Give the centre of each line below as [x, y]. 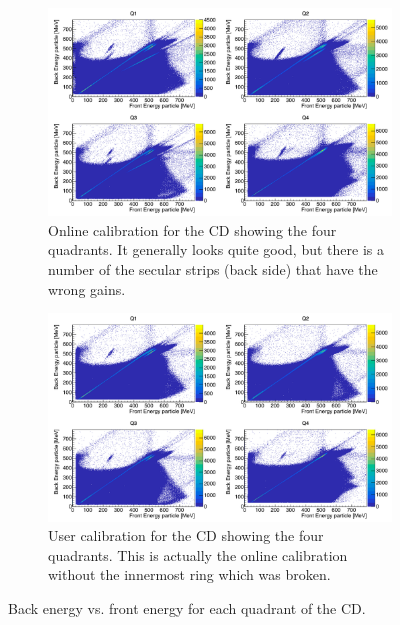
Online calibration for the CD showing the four [192, 229]
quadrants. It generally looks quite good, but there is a [216, 249]
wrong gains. [87, 288]
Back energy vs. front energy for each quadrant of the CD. [187, 607]
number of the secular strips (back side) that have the [213, 269]
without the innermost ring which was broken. [189, 574]
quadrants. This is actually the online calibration [198, 554]
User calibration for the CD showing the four [186, 535]
